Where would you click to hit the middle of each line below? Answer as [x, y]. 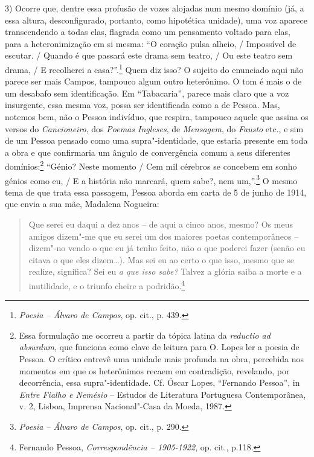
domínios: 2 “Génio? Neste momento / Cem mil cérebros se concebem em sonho [151, 165]
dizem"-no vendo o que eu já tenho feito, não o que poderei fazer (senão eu [167, 248]
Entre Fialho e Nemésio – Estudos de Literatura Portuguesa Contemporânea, [162, 394]
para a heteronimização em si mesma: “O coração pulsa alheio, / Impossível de [151, 43]
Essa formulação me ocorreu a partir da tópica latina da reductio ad [145, 335]
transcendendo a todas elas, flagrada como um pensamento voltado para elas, [148, 32]
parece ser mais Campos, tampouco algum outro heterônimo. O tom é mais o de [153, 81]
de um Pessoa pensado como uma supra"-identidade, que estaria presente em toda [156, 140]
